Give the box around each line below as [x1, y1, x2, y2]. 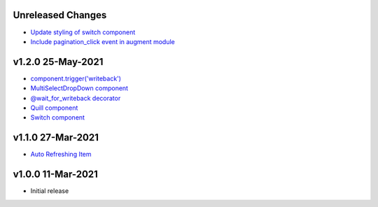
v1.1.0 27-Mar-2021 [13, 131, 99, 143]
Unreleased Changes [13, 9, 107, 21]
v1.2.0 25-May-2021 [13, 56, 104, 68]
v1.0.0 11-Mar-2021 [13, 169, 98, 180]
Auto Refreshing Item [30, 150, 92, 159]
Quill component [30, 103, 78, 112]
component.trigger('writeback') [30, 74, 122, 83]
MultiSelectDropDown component [30, 84, 129, 92]
